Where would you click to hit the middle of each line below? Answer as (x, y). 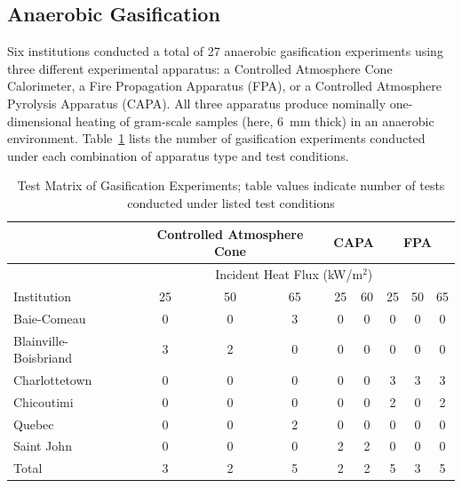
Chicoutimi (44, 401)
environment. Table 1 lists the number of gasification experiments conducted (216, 138)
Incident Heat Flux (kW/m (289, 273)
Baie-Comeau (50, 318)
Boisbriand (43, 358)
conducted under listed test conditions (231, 202)
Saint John (43, 446)
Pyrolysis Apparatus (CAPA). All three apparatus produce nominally (197, 103)
